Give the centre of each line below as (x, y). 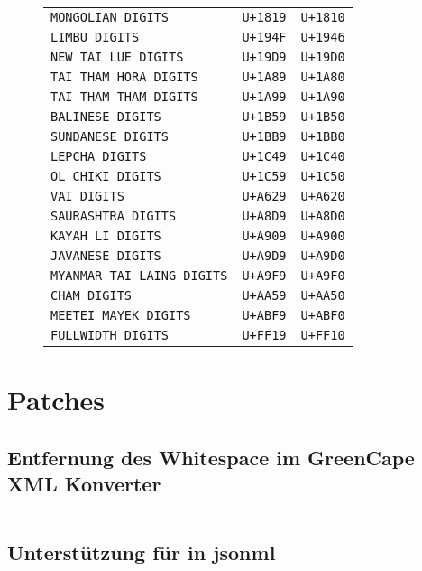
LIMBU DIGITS (95, 37)
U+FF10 (323, 335)
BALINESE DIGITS (106, 117)
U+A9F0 (323, 276)
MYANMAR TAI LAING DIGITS (139, 276)
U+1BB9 (264, 136)
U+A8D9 (264, 216)
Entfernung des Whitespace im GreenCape (211, 457)
